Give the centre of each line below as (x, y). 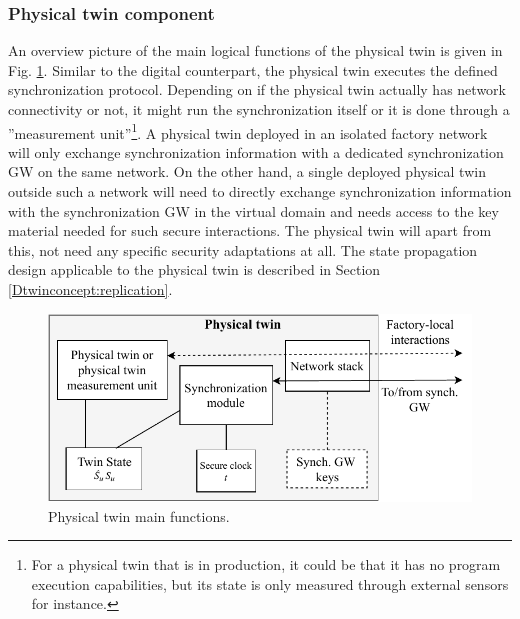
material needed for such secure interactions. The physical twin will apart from (250, 230)
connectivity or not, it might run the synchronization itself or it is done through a (259, 109)
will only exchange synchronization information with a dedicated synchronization (256, 151)
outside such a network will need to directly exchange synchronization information (260, 191)
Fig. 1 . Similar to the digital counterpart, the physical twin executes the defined (253, 69)
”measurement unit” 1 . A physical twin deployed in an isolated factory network (248, 131)
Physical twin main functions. (139, 515)
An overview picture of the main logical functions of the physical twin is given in (255, 50)
